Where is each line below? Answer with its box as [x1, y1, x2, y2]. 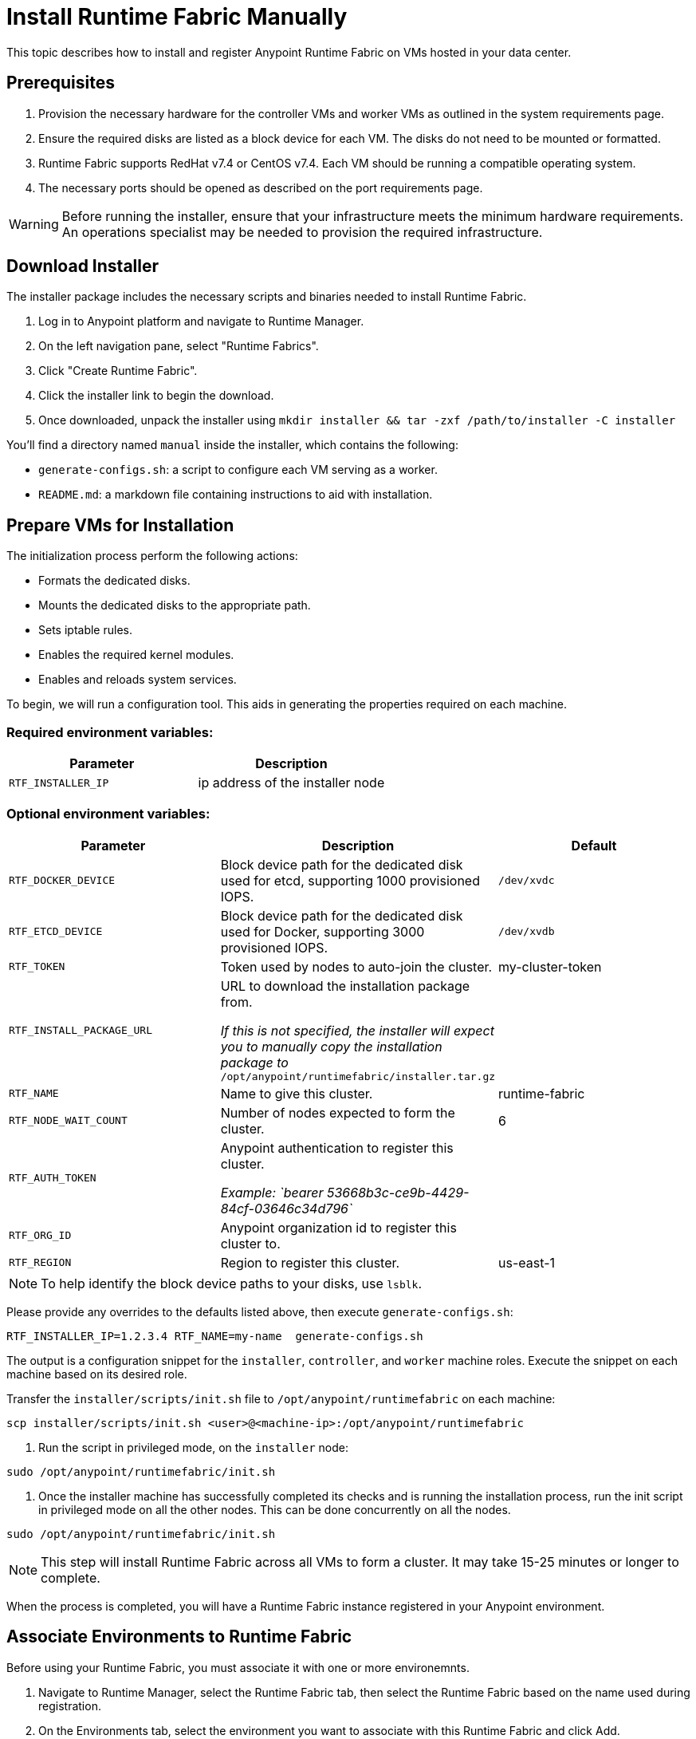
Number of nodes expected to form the [220, 1104, 455, 1121]
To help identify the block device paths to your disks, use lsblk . [41, 1275, 422, 1291]
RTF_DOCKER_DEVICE [9, 874, 116, 887]
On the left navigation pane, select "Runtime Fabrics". [38, 339, 319, 353]
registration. [38, 1698, 101, 1713]
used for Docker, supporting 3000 [220, 923, 425, 940]
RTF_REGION [9, 1256, 72, 1269]
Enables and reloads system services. [38, 672, 237, 687]
